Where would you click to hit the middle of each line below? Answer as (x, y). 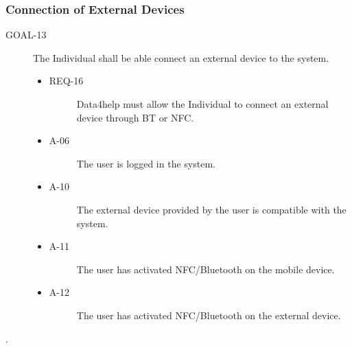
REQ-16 (66, 81)
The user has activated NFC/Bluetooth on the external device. (209, 315)
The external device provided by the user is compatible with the (211, 209)
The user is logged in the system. (146, 163)
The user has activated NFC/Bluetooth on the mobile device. (206, 269)
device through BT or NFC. (135, 117)
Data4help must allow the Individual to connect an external (202, 104)
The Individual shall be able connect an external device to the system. (181, 57)
